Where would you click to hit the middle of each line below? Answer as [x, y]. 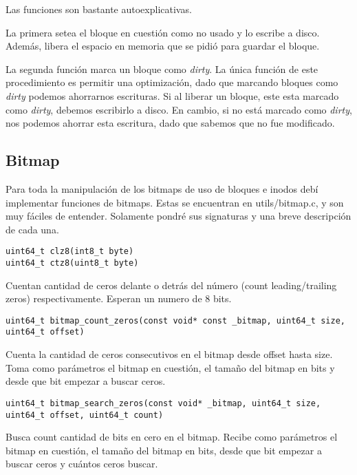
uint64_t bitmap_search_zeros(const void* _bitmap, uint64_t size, [163, 403]
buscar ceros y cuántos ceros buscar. [82, 464]
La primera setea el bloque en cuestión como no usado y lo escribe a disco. [163, 32]
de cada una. [32, 229]
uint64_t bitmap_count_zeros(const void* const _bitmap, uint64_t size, [175, 320]
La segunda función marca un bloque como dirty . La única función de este [162, 68]
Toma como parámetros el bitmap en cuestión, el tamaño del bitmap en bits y [170, 367]
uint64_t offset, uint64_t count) [85, 415]
